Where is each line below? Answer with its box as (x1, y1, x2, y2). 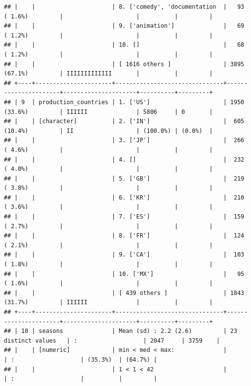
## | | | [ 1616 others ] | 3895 (4, 60, 244, 68)
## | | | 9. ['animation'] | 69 (4, 22, 244, 30)
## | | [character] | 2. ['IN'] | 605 (4, 118, 244, 125)
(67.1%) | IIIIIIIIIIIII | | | (4, 70, 213, 77)
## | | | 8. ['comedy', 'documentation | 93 (4, 3, 244, 10)
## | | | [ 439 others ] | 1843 (4, 289, 244, 296)
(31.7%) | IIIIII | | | (4, 299, 213, 306)
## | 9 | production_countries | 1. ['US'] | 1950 (4, 98, 244, 106)
